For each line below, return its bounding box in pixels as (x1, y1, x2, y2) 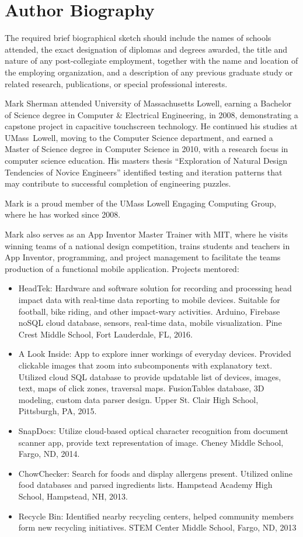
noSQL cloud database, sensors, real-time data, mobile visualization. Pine (18, 316, 282, 329)
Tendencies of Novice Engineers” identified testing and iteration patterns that (5, 166, 283, 178)
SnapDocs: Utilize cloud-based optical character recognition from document (18, 424, 288, 436)
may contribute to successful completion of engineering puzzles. (5, 177, 231, 190)
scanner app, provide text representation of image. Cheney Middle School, (18, 436, 284, 448)
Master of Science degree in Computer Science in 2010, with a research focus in (5, 143, 288, 155)
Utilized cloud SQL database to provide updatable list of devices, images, (18, 370, 281, 383)
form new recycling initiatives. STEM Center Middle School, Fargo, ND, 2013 (18, 521, 297, 533)
